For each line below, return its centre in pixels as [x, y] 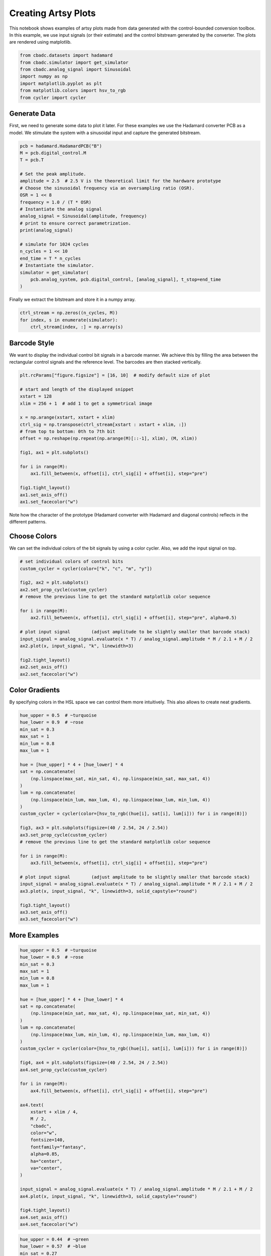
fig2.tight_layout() [45, 660]
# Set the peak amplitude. [53, 174]
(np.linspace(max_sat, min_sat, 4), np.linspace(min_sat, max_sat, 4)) [120, 778]
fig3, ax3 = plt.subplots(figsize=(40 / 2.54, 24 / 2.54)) [94, 828]
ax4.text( [32, 1105]
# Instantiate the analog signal [61, 209]
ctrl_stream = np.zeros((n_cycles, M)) [69, 313]
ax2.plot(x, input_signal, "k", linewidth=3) [77, 646]
